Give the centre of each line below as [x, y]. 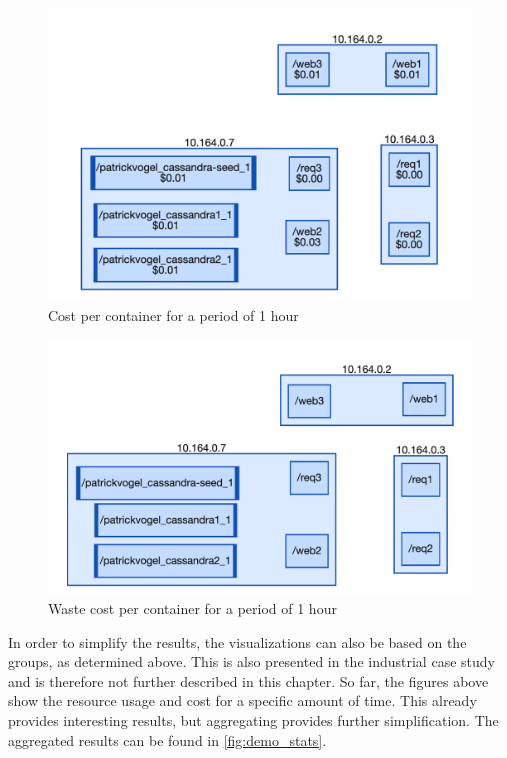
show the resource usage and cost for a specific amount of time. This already [242, 700]
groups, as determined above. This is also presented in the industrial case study [251, 661]
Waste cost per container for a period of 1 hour [192, 608]
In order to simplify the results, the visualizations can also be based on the [237, 641]
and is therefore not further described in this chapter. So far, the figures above [248, 680]
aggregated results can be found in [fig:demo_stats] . [167, 739]
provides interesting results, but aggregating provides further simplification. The [253, 719]
